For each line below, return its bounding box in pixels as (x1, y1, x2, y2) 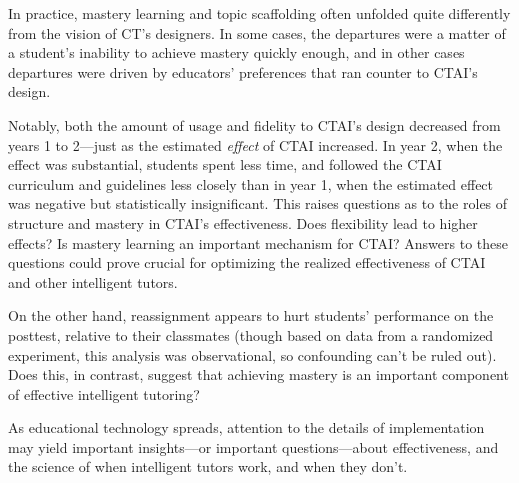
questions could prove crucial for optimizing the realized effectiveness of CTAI (8, 252, 486, 273)
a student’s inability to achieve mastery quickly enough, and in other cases (8, 42, 465, 63)
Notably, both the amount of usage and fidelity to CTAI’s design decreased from (8, 114, 501, 135)
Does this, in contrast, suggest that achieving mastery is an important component (8, 364, 509, 385)
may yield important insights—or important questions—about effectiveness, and (8, 436, 499, 457)
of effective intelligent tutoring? (8, 383, 200, 404)
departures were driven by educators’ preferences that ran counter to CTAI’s (8, 61, 478, 82)
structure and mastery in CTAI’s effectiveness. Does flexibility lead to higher (8, 212, 478, 233)
